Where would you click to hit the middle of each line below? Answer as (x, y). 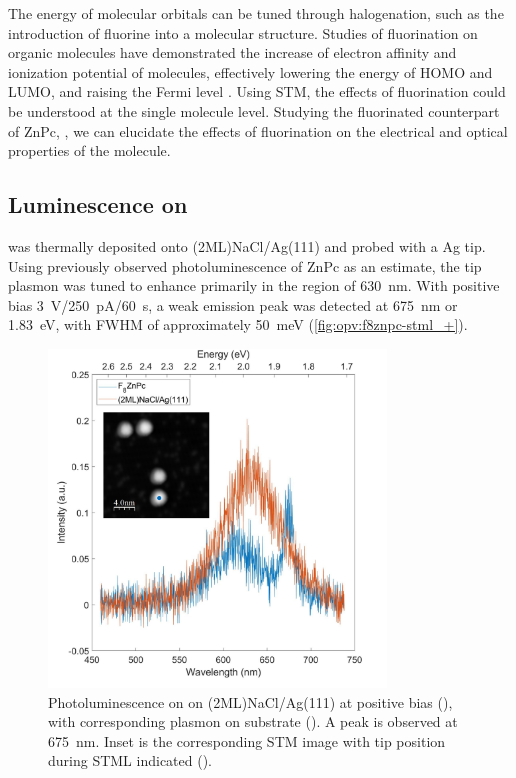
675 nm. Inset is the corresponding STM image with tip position (247, 740)
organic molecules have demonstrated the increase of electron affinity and (232, 52)
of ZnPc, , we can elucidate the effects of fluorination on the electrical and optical (258, 130)
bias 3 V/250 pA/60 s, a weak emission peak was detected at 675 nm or (233, 304)
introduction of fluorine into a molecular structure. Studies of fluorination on (243, 32)
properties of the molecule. (89, 150)
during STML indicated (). (130, 760)
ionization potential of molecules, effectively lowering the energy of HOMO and (250, 71)
